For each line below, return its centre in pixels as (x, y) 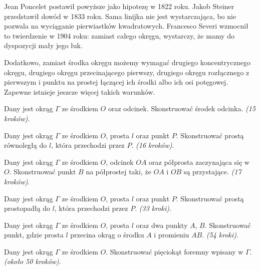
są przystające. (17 (212, 172)
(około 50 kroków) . (33, 261)
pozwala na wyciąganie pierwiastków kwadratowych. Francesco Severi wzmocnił (126, 26)
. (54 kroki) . (220, 235)
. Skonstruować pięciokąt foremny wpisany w (175, 251)
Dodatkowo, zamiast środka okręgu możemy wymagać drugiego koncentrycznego (127, 62)
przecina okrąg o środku (107, 235)
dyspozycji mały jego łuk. (43, 45)
